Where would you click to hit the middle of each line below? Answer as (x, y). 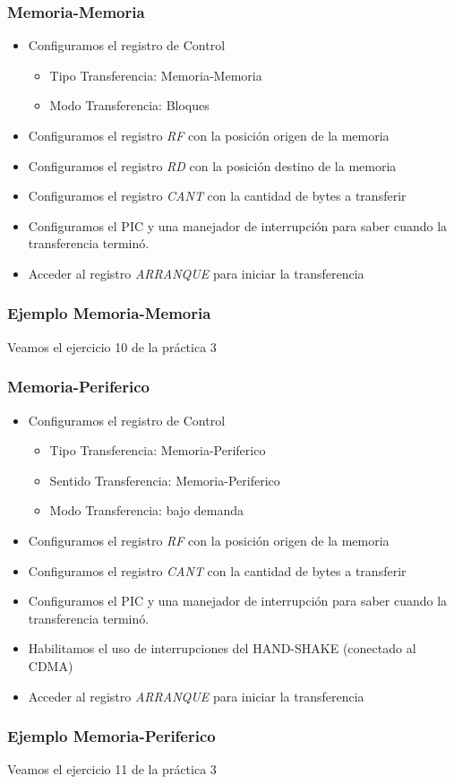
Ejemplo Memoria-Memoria (109, 313)
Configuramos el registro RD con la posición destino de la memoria (212, 165)
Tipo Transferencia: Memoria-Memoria (156, 75)
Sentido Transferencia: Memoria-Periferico (165, 480)
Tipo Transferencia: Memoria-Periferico (158, 450)
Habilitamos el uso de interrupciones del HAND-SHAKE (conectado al (222, 648)
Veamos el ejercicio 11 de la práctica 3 (112, 769)
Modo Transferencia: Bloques (129, 105)
